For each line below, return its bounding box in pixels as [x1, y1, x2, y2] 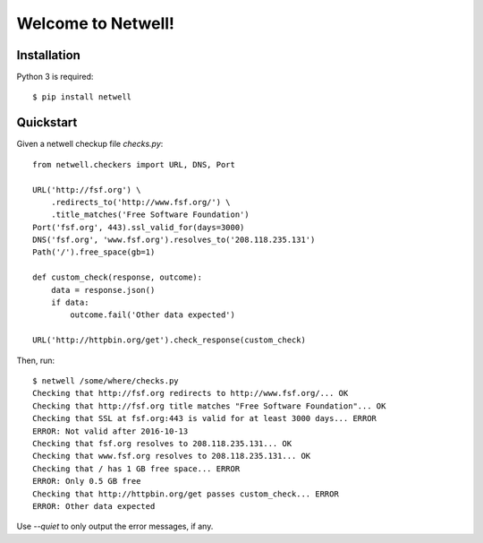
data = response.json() [50, 285, 156, 295]
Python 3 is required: [16, 72, 94, 82]
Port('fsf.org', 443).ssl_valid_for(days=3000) [32, 222, 245, 232]
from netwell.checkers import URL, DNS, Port [32, 159, 236, 169]
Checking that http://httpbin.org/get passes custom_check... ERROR [32, 488, 339, 499]
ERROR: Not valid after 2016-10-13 [32, 426, 189, 436]
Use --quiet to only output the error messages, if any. [16, 521, 214, 532]
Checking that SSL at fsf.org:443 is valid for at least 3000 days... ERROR [32, 413, 377, 424]
